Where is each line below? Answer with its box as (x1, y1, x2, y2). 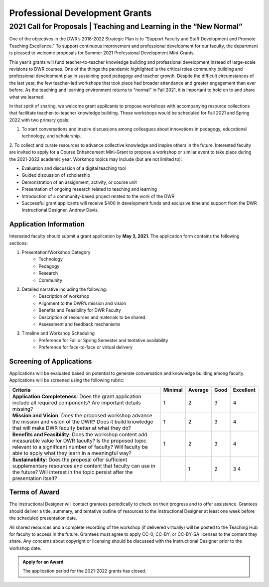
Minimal (163, 386, 183, 393)
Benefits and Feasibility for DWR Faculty (38, 307, 122, 313)
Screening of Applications (9, 357, 92, 365)
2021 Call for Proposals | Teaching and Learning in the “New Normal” (9, 22, 243, 31)
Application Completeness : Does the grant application (12, 393, 141, 400)
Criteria (12, 386, 31, 393)
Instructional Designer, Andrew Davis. (21, 207, 99, 213)
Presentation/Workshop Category (21, 249, 91, 255)
